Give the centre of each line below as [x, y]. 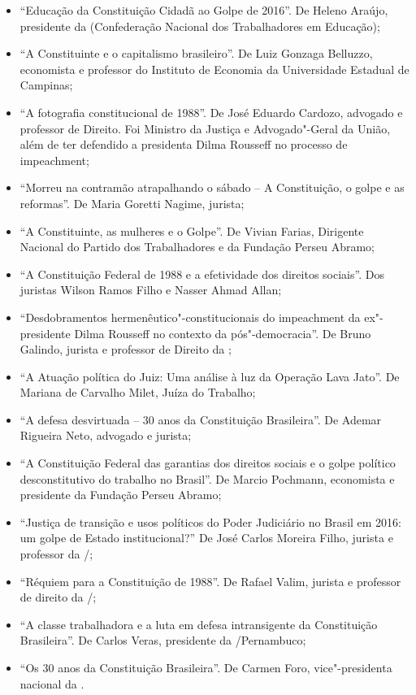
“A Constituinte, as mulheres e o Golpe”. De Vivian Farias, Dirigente [192, 230]
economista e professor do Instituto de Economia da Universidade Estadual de [214, 69]
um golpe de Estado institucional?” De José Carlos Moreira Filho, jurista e [206, 538]
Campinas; [46, 85]
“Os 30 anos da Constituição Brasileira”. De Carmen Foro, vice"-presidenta [206, 667]
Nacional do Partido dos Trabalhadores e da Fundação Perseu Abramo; [197, 247]
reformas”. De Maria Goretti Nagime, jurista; [132, 203]
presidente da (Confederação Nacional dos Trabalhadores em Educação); [200, 26]
